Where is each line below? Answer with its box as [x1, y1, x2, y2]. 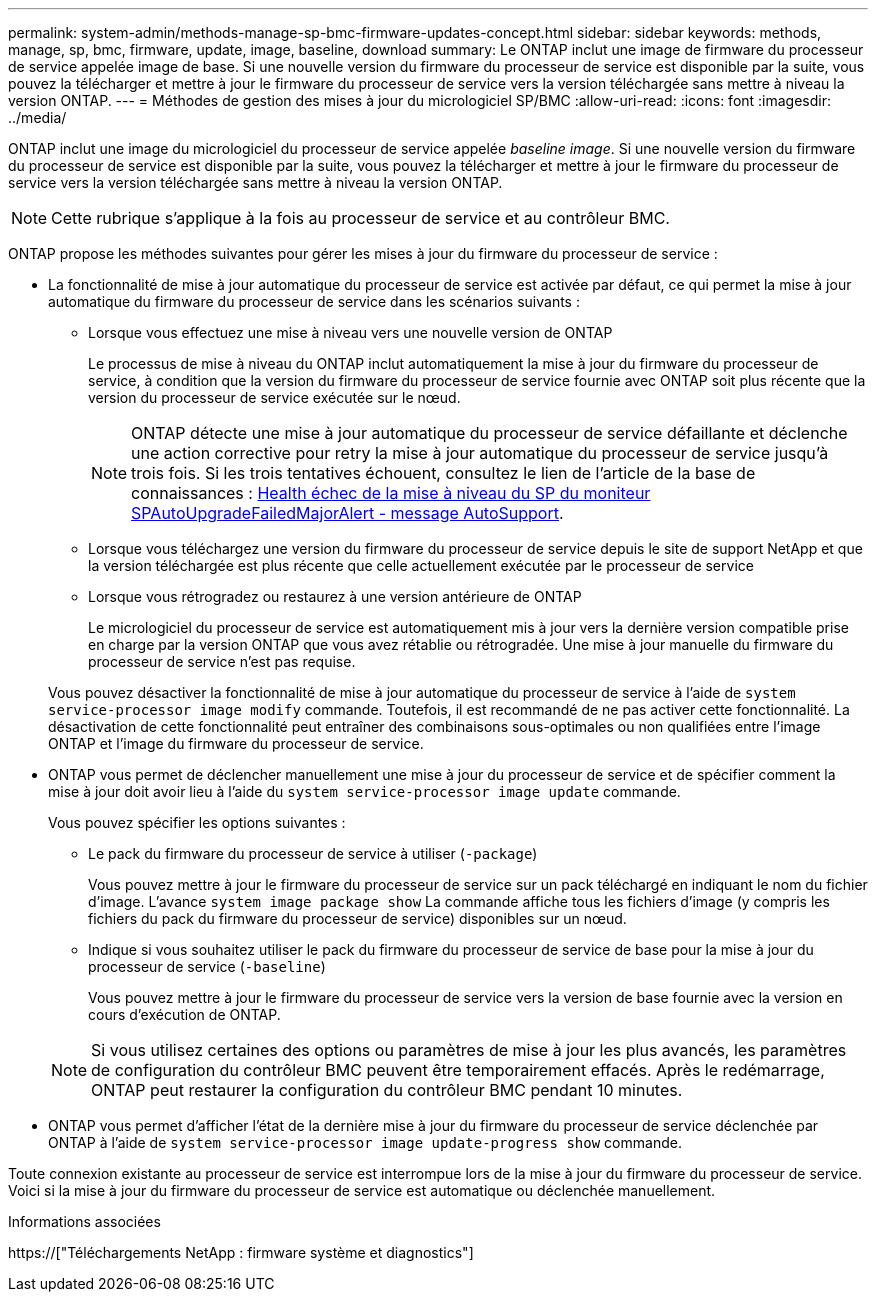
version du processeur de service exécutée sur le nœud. [88, 389, 461, 406]
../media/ [8, 109, 67, 126]
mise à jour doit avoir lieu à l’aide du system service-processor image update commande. [48, 783, 681, 800]
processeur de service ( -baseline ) [88, 958, 326, 975]
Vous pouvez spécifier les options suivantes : [48, 814, 346, 831]
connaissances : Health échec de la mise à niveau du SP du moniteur [131, 483, 651, 503]
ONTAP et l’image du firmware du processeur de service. [48, 735, 424, 752]
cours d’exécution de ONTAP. [88, 1006, 281, 1023]
